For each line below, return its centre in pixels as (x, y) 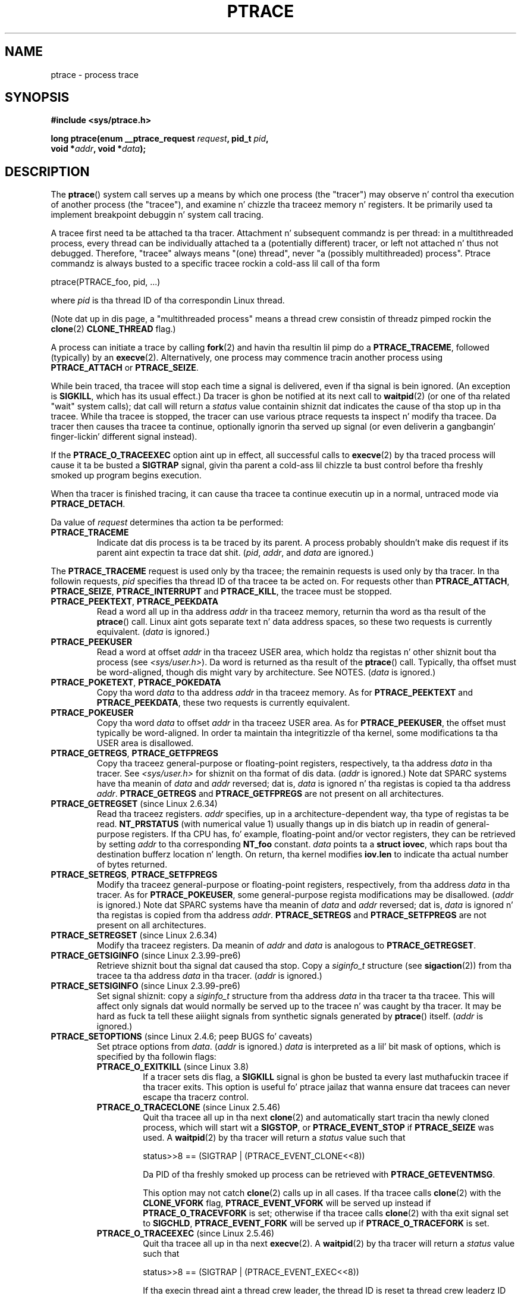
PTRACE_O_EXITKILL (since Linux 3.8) (173, 1067)
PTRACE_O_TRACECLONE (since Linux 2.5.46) (189, 1107)
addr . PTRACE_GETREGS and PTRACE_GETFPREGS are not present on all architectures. (270, 794)
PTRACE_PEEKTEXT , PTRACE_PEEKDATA (134, 602)
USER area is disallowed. (145, 743)
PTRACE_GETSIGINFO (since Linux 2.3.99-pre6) (146, 956)
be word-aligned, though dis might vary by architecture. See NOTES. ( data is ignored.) (266, 672)
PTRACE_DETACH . (88, 504)
